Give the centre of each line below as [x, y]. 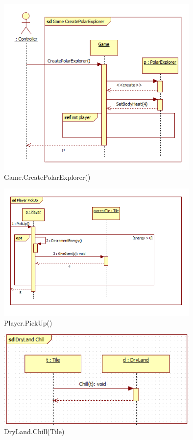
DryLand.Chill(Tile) [34, 431]
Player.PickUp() [28, 322]
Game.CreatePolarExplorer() [47, 177]
